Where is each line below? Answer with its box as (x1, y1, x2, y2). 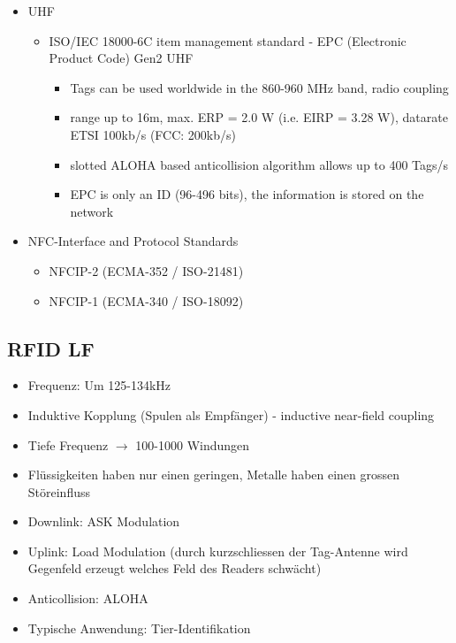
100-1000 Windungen (135, 435, 250, 454)
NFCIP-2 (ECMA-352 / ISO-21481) (49, 261, 244, 279)
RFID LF (7, 334, 95, 362)
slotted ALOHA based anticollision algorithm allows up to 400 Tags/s (70, 155, 449, 173)
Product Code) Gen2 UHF (49, 49, 194, 67)
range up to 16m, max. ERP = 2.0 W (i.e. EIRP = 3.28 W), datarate (70, 108, 448, 126)
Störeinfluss (27, 482, 91, 501)
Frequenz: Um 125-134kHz (27, 376, 171, 394)
